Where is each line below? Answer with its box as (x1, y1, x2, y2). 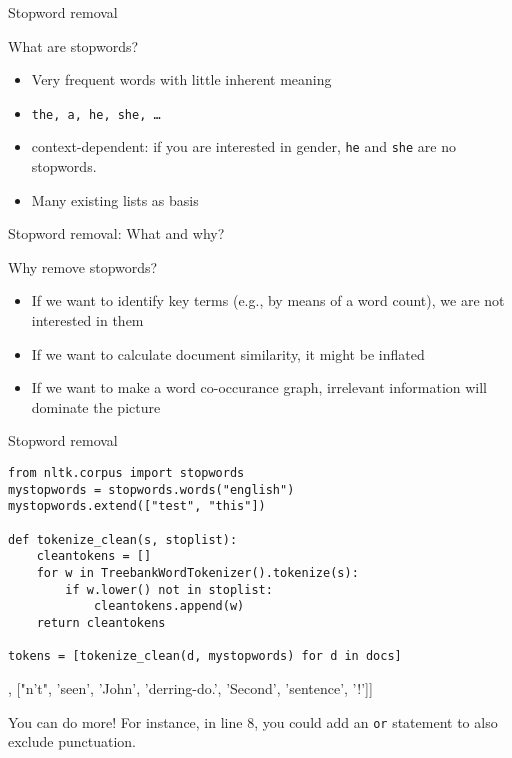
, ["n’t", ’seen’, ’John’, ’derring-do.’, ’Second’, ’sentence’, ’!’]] (8, 677, 373, 698)
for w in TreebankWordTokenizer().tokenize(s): (36, 565, 359, 580)
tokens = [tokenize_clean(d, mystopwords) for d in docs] (8, 649, 402, 664)
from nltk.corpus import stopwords (8, 466, 245, 481)
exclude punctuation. (8, 731, 136, 752)
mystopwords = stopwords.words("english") (8, 482, 295, 497)
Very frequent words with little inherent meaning (31, 69, 332, 90)
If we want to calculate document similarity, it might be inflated (31, 343, 425, 364)
